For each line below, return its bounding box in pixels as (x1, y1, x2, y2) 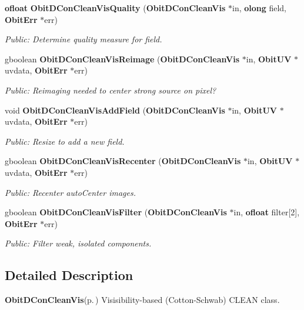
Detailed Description (5, 266, 133, 284)
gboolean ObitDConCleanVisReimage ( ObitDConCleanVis (5, 52, 240, 65)
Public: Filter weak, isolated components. (5, 237, 152, 249)
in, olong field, (232, 2, 287, 14)
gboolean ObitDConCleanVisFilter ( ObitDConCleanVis (5, 206, 227, 218)
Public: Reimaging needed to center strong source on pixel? (5, 84, 216, 96)
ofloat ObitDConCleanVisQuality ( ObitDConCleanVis (5, 2, 226, 14)
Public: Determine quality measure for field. (5, 33, 162, 45)
